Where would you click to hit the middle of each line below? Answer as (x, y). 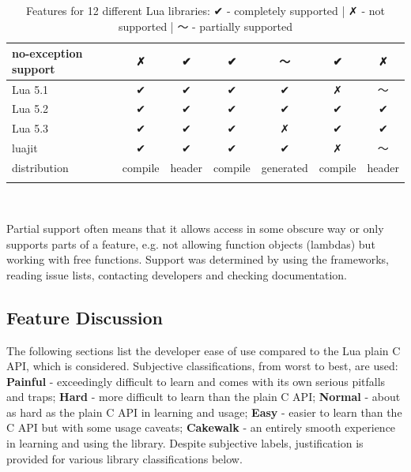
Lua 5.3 (30, 128)
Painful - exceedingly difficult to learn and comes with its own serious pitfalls (196, 381)
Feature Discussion (85, 317)
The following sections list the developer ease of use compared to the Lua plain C (204, 350)
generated (285, 167)
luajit (25, 148)
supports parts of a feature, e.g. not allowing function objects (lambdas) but (191, 243)
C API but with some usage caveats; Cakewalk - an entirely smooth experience (201, 427)
